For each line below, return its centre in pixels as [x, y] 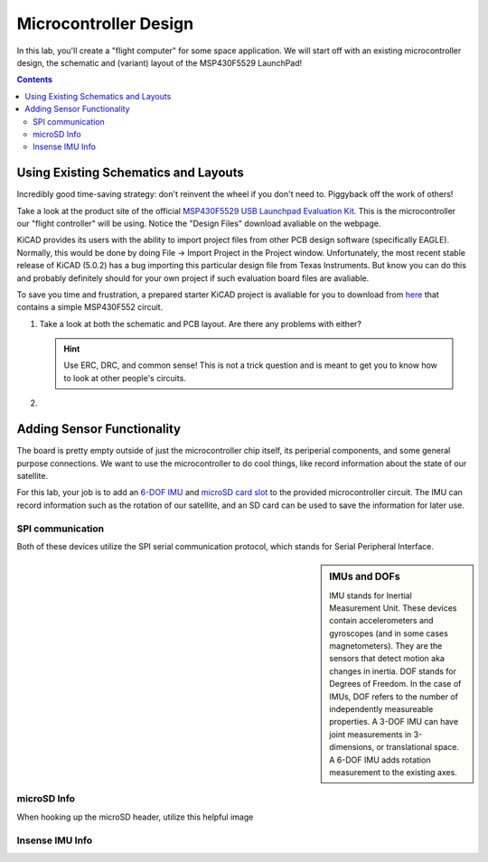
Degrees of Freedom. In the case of [395, 684]
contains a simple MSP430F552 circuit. [90, 307]
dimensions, [352, 747]
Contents [35, 80]
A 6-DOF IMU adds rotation [380, 760]
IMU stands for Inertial [371, 595]
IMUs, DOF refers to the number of [394, 697]
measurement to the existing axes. [394, 772]
